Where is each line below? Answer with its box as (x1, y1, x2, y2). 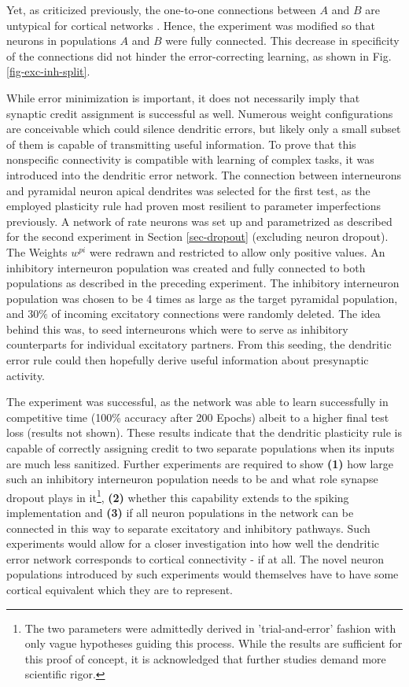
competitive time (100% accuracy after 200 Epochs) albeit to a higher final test (6, 408, 389, 425)
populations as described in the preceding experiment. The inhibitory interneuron (6, 275, 400, 291)
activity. (6, 367, 46, 383)
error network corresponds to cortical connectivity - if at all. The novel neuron (6, 550, 384, 567)
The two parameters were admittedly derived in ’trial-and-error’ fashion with (24, 619, 396, 636)
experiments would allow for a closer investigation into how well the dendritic (6, 535, 380, 552)
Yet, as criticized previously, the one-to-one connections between (6, 2, 316, 17)
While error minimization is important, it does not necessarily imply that (6, 89, 360, 105)
